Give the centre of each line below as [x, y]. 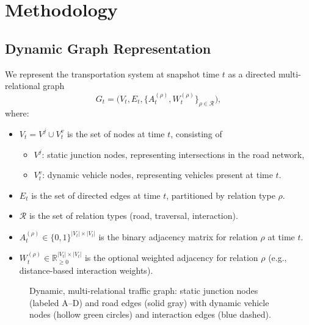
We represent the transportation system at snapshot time [112, 73]
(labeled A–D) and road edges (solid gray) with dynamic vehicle [149, 302]
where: [17, 113]
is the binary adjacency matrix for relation [178, 236]
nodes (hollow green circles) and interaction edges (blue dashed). [150, 314]
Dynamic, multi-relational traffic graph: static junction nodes [144, 291]
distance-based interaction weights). [86, 270]
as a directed [252, 73]
